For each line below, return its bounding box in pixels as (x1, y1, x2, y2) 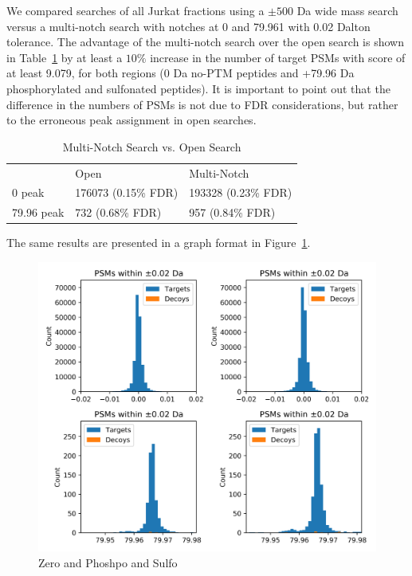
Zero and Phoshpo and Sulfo (38, 554, 178, 570)
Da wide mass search (296, 2, 398, 18)
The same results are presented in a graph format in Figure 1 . (6, 234, 311, 251)
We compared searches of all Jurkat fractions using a (6, 2, 265, 18)
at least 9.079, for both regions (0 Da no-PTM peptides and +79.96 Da (6, 65, 355, 81)
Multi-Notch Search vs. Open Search (62, 138, 241, 155)
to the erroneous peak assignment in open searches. (6, 112, 257, 128)
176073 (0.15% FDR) (75, 184, 179, 201)
